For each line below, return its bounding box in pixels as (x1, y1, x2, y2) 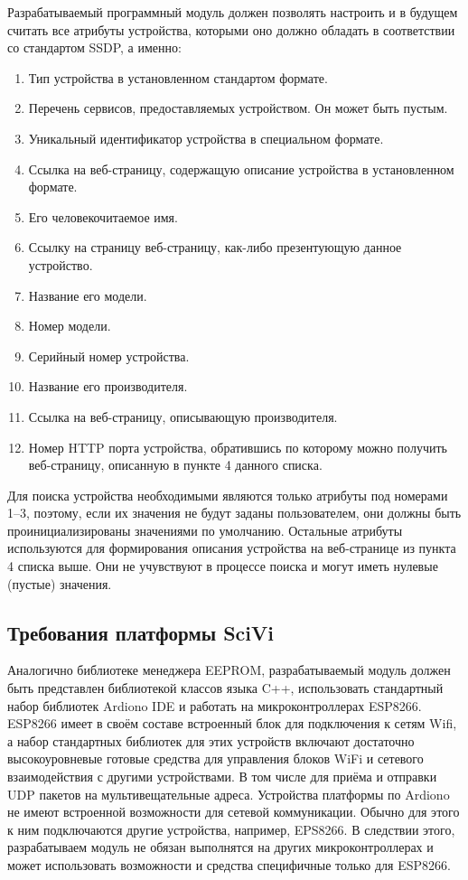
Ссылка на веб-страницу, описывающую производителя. (28, 407, 338, 426)
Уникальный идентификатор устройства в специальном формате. (28, 128, 384, 147)
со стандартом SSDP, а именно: (7, 38, 182, 57)
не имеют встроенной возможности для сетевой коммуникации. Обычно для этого (7, 802, 460, 821)
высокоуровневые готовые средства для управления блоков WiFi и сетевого (7, 749, 424, 768)
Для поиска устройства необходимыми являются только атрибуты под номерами (7, 485, 448, 504)
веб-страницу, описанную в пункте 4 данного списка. (28, 455, 323, 474)
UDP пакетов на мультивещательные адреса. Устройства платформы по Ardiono (7, 784, 450, 803)
